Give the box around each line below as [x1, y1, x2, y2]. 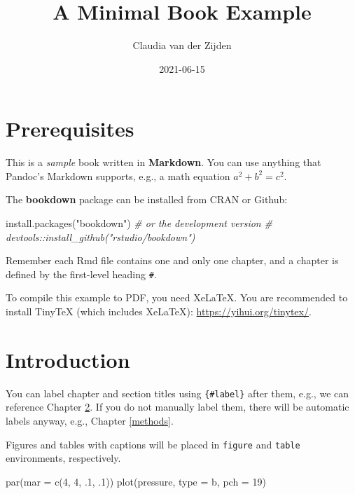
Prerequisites [6, 114, 134, 143]
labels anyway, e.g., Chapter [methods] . [6, 413, 174, 428]
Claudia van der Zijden [132, 38, 232, 53]
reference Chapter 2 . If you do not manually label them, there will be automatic [6, 399, 349, 414]
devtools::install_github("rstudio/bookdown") [6, 229, 195, 244]
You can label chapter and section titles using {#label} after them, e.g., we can [6, 385, 349, 400]
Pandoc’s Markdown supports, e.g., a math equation [6, 168, 230, 183]
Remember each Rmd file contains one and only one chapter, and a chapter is [6, 253, 339, 268]
